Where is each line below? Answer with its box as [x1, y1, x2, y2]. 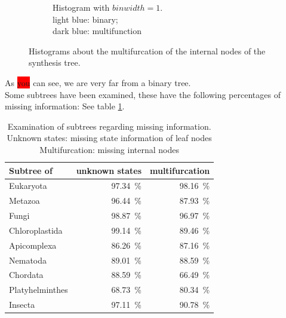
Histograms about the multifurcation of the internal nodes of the [29, 44, 266, 57]
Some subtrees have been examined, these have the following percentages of [5, 88, 281, 100]
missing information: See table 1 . [5, 100, 125, 112]
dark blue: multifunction [53, 25, 142, 37]
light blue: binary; [53, 13, 118, 25]
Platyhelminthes [9, 283, 68, 296]
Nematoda [9, 253, 47, 266]
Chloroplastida [9, 224, 63, 236]
